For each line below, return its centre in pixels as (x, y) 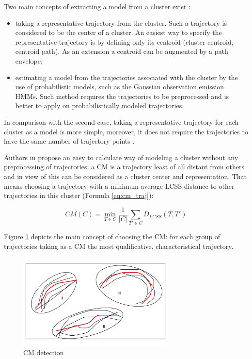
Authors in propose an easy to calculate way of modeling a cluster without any (121, 157)
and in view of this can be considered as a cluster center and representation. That (126, 176)
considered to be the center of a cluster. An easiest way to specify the (118, 32)
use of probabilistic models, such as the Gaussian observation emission (120, 87)
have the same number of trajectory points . (69, 141)
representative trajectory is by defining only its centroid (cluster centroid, (124, 41)
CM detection (44, 352)
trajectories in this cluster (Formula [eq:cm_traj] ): (79, 195)
